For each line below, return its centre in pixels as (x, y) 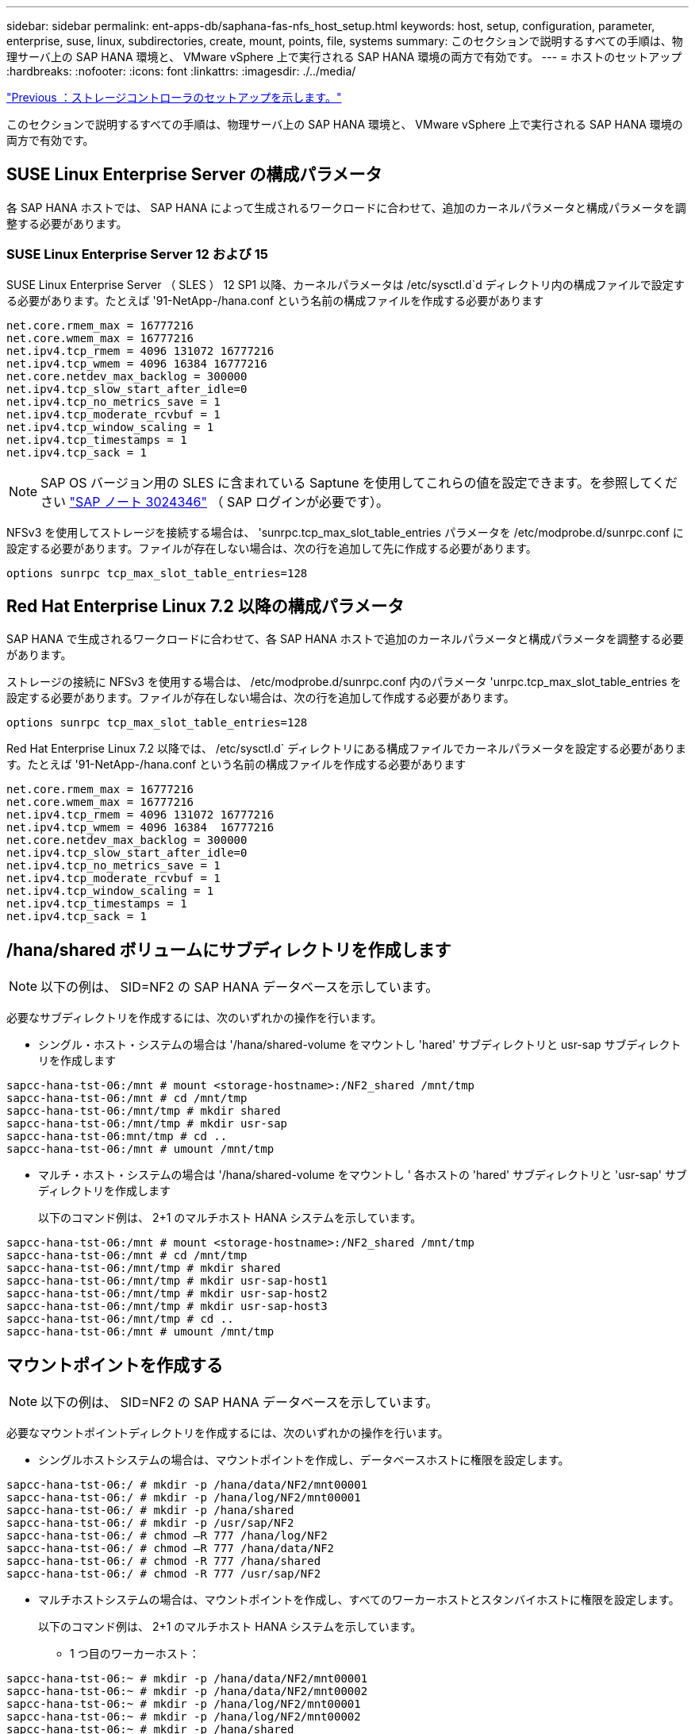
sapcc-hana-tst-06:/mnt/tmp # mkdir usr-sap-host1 (167, 1281)
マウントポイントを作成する (115, 1365)
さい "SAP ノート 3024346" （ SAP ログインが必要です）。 (215, 501)
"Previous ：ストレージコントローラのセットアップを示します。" (174, 97)
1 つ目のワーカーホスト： (135, 1654)
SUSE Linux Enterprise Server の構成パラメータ (194, 175)
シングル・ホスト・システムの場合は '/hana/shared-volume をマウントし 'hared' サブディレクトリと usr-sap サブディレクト (360, 1045)
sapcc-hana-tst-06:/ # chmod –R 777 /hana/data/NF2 (171, 1549)
